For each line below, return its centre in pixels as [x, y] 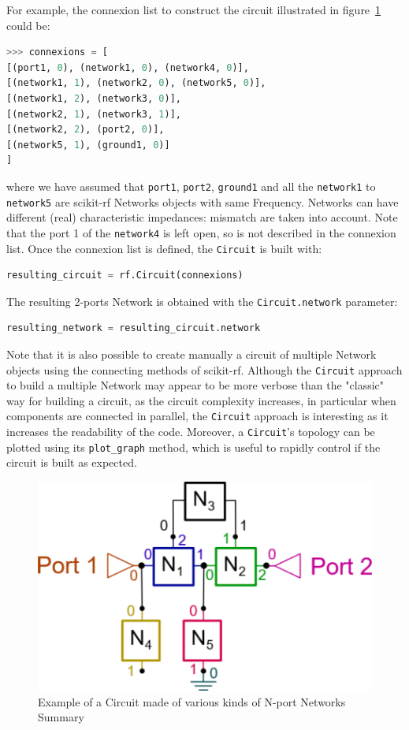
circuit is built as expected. [72, 462]
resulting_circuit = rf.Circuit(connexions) [125, 276]
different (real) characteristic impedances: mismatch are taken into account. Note [202, 217]
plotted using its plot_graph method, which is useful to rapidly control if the [193, 447]
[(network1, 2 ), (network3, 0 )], [94, 98]
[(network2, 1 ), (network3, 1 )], [94, 114]
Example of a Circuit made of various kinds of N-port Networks [192, 701]
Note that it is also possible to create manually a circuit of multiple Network [191, 354]
